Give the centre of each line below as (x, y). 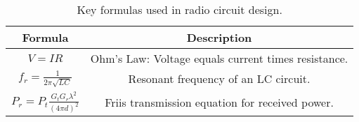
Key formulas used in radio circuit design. (179, 9)
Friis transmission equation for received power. (219, 102)
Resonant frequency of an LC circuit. (219, 79)
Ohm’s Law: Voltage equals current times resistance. (219, 58)
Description (219, 37)
